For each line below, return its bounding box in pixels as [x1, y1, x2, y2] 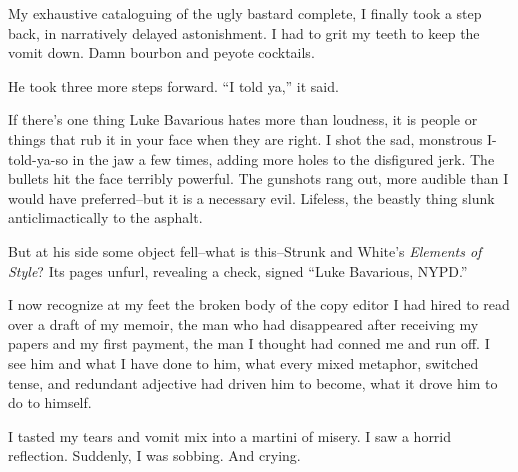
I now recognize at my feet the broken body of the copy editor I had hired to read [8, 294, 510, 315]
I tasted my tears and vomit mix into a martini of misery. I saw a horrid [8, 425, 452, 446]
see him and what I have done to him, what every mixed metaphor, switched [8, 352, 479, 373]
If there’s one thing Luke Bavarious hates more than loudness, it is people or [8, 109, 478, 130]
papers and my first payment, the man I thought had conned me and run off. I [8, 333, 490, 354]
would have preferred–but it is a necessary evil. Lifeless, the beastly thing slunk [8, 187, 495, 208]
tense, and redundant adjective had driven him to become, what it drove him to [8, 372, 498, 393]
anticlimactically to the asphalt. [8, 207, 203, 228]
